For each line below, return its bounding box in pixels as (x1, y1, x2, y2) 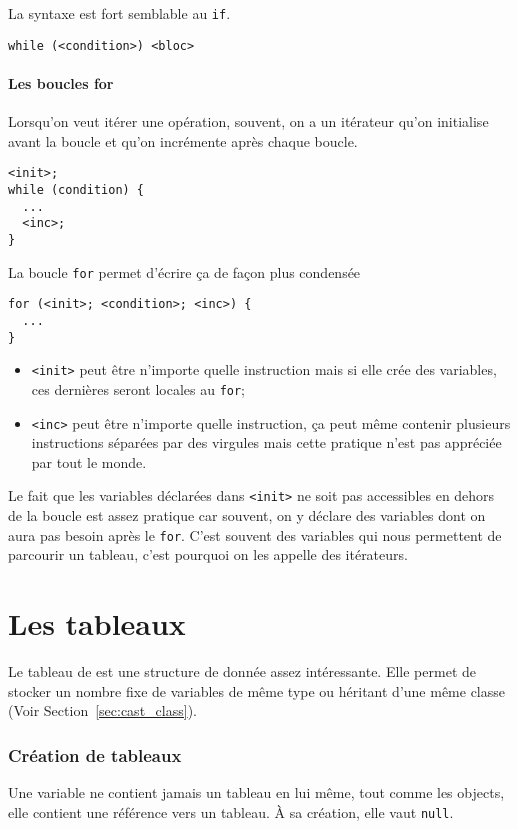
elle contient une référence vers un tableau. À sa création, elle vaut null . (8, 801, 454, 822)
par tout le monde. (31, 451, 147, 472)
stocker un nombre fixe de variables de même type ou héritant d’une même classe (8, 680, 505, 701)
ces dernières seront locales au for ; (31, 378, 246, 399)
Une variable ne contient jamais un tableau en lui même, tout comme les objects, (8, 781, 505, 802)
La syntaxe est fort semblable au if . (8, 3, 231, 23)
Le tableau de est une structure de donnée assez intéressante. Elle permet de (8, 660, 476, 681)
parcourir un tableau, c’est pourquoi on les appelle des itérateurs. (8, 544, 408, 565)
